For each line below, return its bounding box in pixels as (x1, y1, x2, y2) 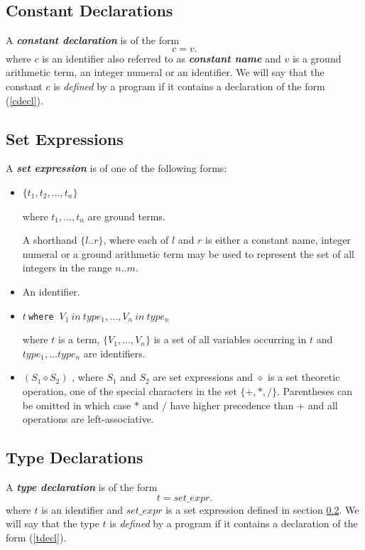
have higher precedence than (170, 397, 294, 412)
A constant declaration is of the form (6, 33, 180, 48)
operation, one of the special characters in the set (22, 383, 237, 398)
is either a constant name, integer (205, 232, 351, 247)
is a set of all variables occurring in (153, 332, 307, 347)
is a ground (292, 50, 342, 65)
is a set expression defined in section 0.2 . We (165, 502, 359, 517)
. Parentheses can (276, 383, 353, 398)
